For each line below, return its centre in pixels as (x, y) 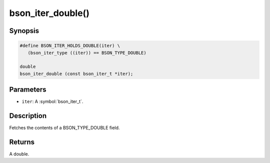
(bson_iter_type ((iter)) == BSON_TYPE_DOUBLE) (87, 53)
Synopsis (24, 31)
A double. (19, 154)
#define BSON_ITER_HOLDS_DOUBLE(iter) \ (70, 46)
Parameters (28, 90)
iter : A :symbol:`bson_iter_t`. (52, 101)
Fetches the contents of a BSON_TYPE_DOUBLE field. (64, 128)
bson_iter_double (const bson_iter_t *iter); (76, 73)
